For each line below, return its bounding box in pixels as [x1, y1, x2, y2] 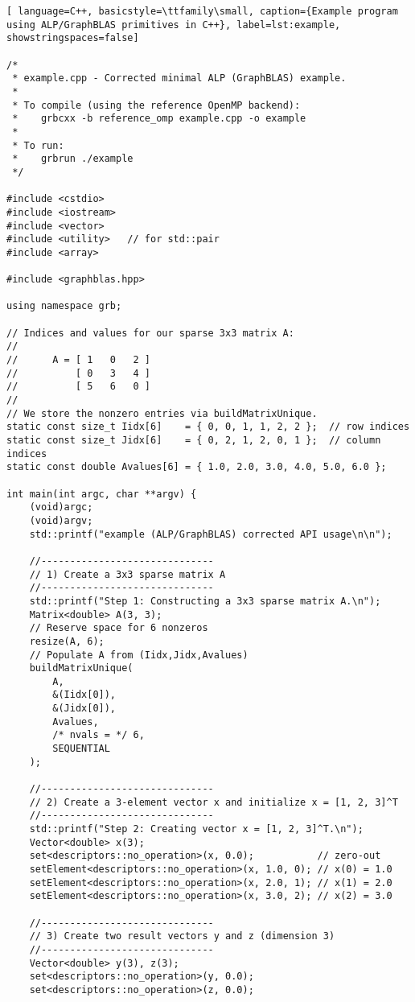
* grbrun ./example [12, 153, 134, 165]
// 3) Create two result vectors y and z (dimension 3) [29, 930, 335, 942]
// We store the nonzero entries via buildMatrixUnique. [6, 407, 318, 419]
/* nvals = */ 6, [52, 729, 145, 741]
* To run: [12, 139, 64, 151]
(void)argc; [29, 501, 93, 513]
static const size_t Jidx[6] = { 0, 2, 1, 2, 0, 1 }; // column [6, 435, 381, 446]
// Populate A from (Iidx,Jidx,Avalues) [29, 649, 249, 661]
